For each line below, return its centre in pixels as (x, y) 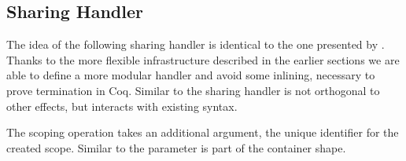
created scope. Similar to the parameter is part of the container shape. (176, 147)
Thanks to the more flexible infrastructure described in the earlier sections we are (203, 59)
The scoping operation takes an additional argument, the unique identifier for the (203, 132)
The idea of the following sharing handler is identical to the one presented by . (196, 44)
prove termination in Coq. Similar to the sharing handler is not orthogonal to (193, 90)
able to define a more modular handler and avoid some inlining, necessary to (191, 75)
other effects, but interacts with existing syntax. (122, 106)
